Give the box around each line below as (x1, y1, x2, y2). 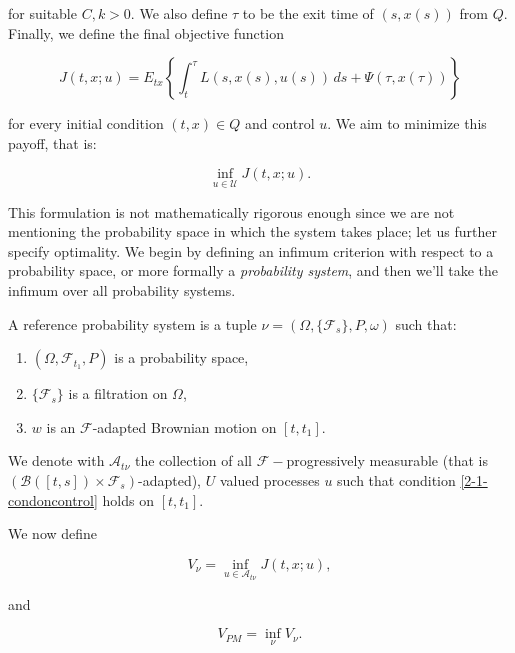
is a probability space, (114, 347, 249, 368)
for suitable (8, 3, 77, 23)
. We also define (130, 3, 228, 23)
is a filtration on (68, 383, 168, 404)
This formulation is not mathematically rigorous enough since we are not (8, 201, 455, 222)
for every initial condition (8, 113, 164, 134)
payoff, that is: (8, 132, 97, 153)
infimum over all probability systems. (8, 279, 236, 300)
